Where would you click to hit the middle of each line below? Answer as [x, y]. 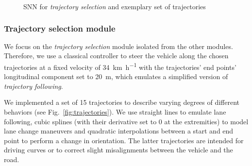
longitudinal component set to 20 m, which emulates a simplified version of [116, 76]
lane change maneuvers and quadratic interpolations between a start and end [119, 131]
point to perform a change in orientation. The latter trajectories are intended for [124, 140]
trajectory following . [34, 86]
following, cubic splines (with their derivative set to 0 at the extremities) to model [126, 121]
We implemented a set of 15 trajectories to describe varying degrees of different [122, 102]
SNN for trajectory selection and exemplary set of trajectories [115, 6]
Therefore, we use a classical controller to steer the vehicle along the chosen [116, 56]
